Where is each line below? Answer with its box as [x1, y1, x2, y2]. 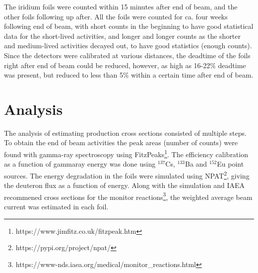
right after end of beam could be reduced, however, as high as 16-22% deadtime [4, 60, 246, 70]
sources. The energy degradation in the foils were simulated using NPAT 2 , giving [4, 169, 250, 181]
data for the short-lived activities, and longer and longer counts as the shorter [4, 30, 241, 41]
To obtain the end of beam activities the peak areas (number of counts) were [4, 137, 238, 148]
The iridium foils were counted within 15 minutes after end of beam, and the [4, 1, 238, 11]
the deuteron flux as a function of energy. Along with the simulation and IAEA [4, 180, 245, 190]
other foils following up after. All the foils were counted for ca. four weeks [4, 11, 228, 21]
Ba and [185, 159, 207, 169]
